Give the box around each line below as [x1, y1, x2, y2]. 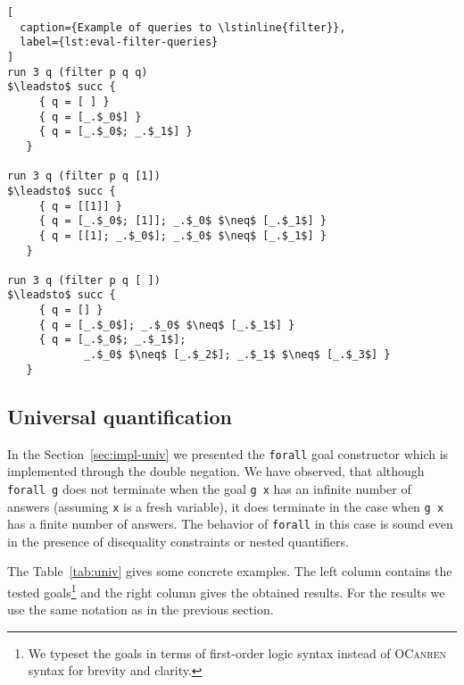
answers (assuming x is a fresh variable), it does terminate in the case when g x [7, 497, 444, 515]
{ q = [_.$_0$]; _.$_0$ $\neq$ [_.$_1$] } [38, 318, 295, 331]
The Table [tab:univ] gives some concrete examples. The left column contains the [7, 562, 452, 581]
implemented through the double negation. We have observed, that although [7, 462, 425, 480]
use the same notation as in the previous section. [7, 600, 274, 619]
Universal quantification [7, 402, 233, 430]
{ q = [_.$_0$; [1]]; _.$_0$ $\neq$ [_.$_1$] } [38, 214, 327, 228]
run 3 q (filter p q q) [7, 65, 148, 79]
